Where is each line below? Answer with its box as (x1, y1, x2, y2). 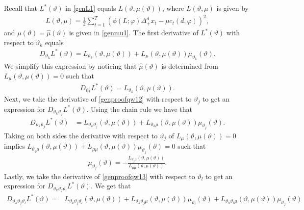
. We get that (90, 181, 131, 191)
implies (4, 141, 25, 151)
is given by (216, 3, 249, 13)
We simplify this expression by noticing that (4, 61, 137, 71)
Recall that (4, 3, 37, 13)
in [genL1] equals (65, 3, 116, 13)
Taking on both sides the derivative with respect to (4, 131, 158, 140)
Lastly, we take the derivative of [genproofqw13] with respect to (4, 171, 195, 181)
